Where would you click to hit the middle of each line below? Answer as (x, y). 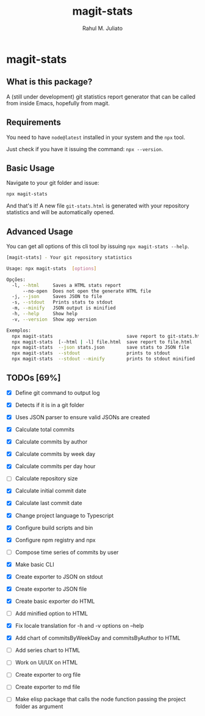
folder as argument (39, 706)
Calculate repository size (46, 479)
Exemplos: (19, 330)
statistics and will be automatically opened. (60, 212)
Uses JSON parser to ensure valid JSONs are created (82, 417)
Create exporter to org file (48, 675)
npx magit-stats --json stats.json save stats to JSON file (101, 348)
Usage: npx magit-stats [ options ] (52, 268)
